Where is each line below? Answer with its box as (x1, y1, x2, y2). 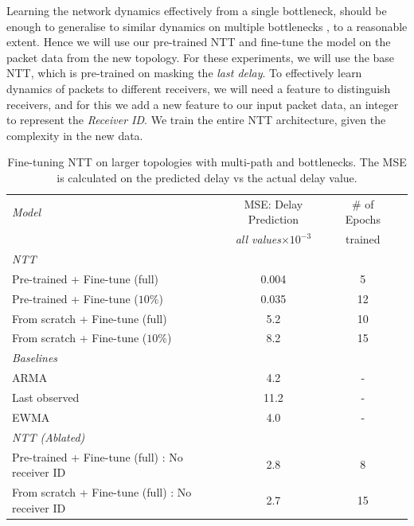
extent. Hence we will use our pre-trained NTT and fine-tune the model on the (6, 33, 391, 50)
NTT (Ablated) (12, 428, 85, 445)
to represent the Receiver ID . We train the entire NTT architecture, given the (6, 111, 386, 128)
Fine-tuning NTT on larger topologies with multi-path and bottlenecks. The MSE (7, 154, 407, 170)
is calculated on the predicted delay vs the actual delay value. (57, 169, 357, 185)
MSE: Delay (244, 195, 303, 212)
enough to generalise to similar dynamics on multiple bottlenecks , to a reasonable (6, 18, 408, 34)
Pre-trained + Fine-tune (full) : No (12, 448, 183, 465)
